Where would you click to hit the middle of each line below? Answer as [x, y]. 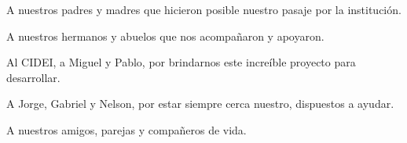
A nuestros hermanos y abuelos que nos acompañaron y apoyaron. [165, 36]
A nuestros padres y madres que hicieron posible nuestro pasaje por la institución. [204, 9]
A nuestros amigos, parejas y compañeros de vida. [126, 129]
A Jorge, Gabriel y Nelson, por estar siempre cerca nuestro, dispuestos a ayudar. [200, 104]
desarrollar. [33, 77]
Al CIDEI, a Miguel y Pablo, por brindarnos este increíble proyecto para [181, 62]
